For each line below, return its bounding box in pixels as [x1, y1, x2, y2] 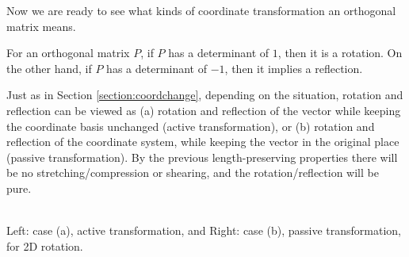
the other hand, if [6, 59, 92, 76]
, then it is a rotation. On [277, 44, 403, 61]
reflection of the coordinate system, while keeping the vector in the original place [6, 133, 399, 150]
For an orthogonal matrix [6, 44, 130, 61]
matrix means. [6, 17, 76, 34]
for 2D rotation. [6, 237, 83, 254]
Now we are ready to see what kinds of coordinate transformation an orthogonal [6, 2, 396, 18]
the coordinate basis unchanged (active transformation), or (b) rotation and [6, 117, 375, 134]
